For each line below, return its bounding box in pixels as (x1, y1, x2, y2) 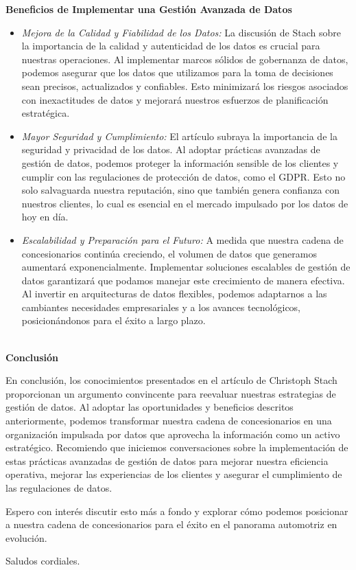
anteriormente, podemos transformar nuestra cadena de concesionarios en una (5, 413, 332, 428)
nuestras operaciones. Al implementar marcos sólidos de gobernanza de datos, (21, 52, 348, 66)
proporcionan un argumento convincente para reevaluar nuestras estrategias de (5, 386, 336, 400)
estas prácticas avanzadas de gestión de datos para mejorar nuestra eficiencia (5, 453, 329, 468)
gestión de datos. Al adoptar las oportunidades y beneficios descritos (5, 400, 294, 414)
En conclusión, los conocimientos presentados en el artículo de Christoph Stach (5, 373, 337, 387)
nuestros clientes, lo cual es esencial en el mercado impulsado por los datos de (21, 196, 348, 210)
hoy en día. (21, 209, 69, 224)
